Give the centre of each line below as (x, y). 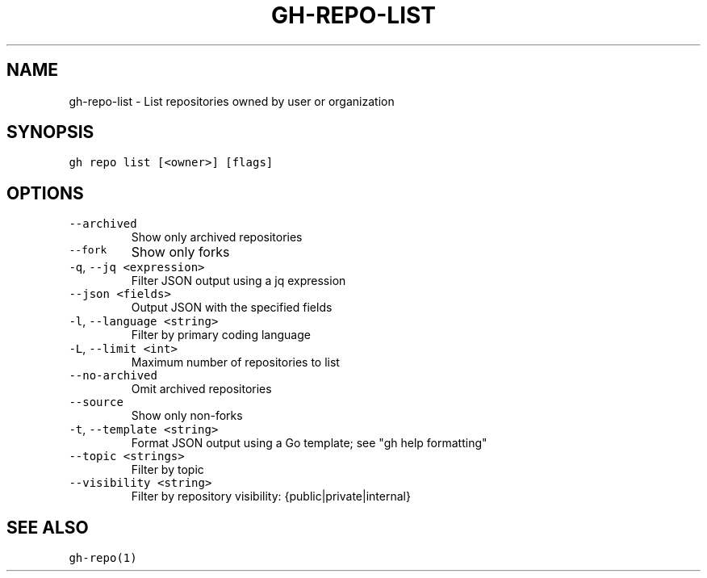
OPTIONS (45, 193)
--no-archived (113, 376)
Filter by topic (167, 470)
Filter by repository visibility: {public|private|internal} (271, 496)
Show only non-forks (187, 416)
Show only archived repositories (217, 237)
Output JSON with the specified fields (232, 308)
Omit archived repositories (201, 389)
